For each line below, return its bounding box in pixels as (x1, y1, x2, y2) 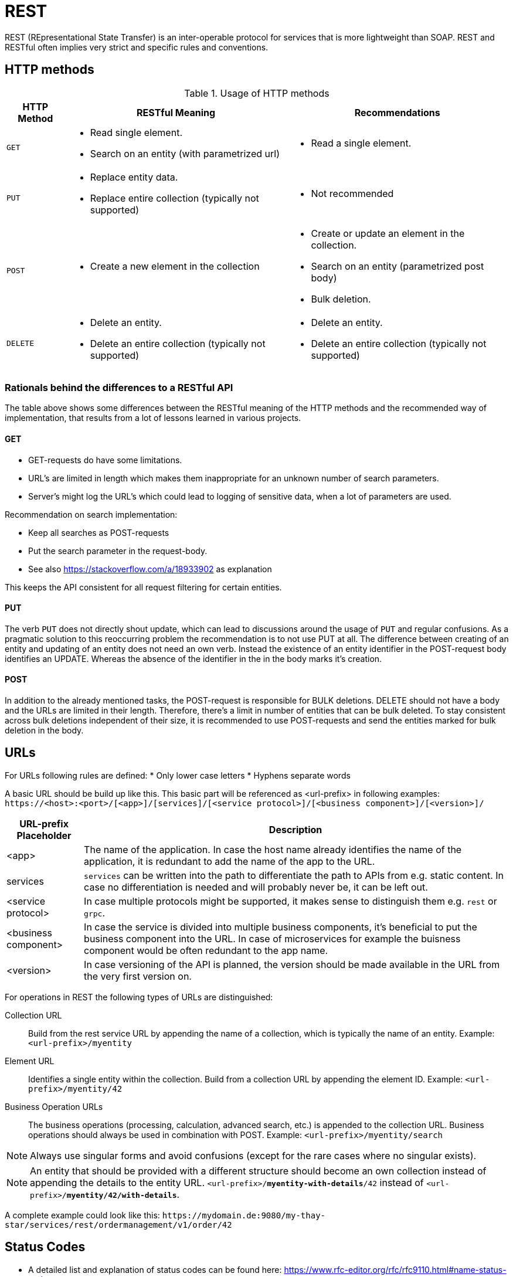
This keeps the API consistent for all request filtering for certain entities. (5, 582, 282, 592)
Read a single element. (311, 137, 412, 149)
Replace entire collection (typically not (90, 192, 259, 204)
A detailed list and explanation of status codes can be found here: (28, 1264, 282, 1275)
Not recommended (311, 187, 394, 199)
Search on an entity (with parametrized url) (90, 147, 280, 159)
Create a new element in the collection (90, 260, 260, 272)
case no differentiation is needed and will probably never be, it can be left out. (84, 881, 428, 893)
